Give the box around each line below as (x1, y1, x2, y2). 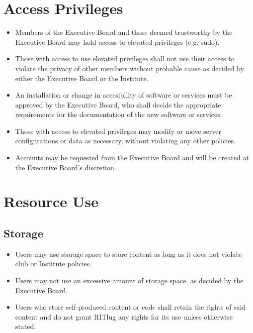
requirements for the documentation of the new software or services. (15, 109, 222, 119)
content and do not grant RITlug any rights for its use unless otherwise (15, 311, 233, 322)
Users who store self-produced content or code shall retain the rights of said (15, 302, 246, 312)
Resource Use (3, 191, 98, 212)
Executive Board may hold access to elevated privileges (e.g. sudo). (15, 36, 220, 47)
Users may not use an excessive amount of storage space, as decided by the (15, 275, 244, 286)
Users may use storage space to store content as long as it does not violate (15, 248, 242, 259)
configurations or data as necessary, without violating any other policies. (15, 135, 236, 146)
